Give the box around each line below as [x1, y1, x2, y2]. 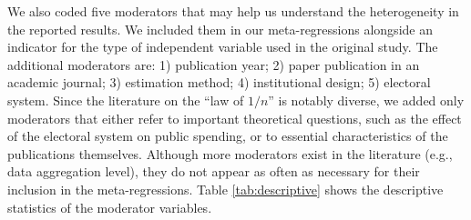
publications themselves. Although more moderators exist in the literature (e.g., [7, 144, 453, 163]
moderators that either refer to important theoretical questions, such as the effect [7, 108, 462, 127]
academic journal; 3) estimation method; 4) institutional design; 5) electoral [7, 73, 431, 92]
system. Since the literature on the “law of [7, 90, 244, 109]
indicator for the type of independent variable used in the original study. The [7, 37, 438, 56]
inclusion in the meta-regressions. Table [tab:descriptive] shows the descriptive [7, 179, 444, 198]
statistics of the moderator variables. [7, 197, 212, 216]
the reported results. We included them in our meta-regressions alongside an [7, 19, 433, 38]
